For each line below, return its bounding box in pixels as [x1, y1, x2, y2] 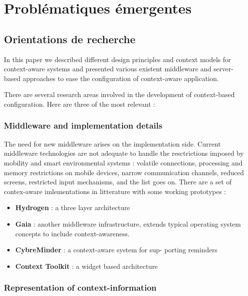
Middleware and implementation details [4, 119, 162, 132]
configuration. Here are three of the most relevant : [4, 99, 155, 109]
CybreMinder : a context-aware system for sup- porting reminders [15, 245, 217, 255]
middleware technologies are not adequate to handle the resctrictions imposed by [4, 148, 244, 158]
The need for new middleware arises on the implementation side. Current [4, 138, 221, 148]
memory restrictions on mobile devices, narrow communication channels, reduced [4, 167, 244, 177]
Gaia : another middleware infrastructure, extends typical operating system [15, 218, 241, 229]
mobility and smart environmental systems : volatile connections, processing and [4, 157, 243, 167]
